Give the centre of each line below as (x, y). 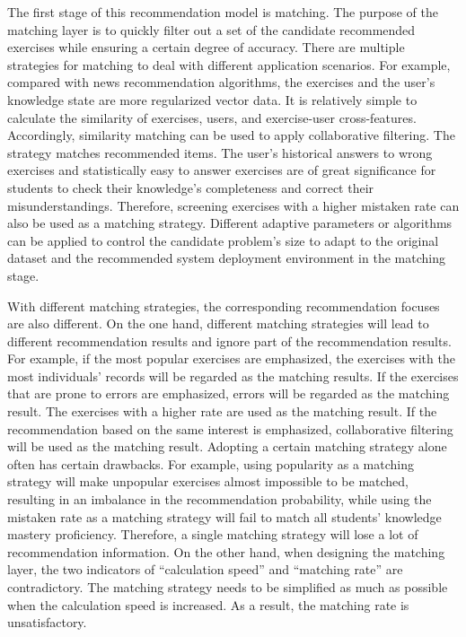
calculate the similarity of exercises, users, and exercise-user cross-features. (212, 117)
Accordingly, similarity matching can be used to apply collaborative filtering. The (231, 135)
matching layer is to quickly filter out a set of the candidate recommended (211, 29)
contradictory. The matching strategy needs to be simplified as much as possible (228, 587)
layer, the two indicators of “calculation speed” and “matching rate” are (205, 569)
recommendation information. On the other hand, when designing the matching (226, 551)
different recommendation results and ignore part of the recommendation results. (229, 340)
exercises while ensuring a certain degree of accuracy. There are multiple (206, 47)
